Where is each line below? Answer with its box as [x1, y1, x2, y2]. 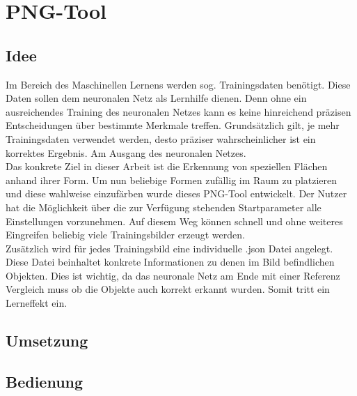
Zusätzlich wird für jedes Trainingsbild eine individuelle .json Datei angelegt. [6, 241, 333, 255]
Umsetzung [6, 330, 88, 351]
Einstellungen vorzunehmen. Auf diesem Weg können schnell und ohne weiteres [6, 213, 343, 228]
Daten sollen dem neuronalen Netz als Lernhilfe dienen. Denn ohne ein [6, 91, 307, 105]
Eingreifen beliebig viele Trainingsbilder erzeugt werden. [6, 227, 245, 242]
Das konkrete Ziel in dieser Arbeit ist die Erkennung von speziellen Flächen [6, 159, 328, 174]
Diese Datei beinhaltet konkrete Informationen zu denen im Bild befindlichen [6, 254, 335, 269]
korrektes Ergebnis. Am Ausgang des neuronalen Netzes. [6, 145, 246, 160]
